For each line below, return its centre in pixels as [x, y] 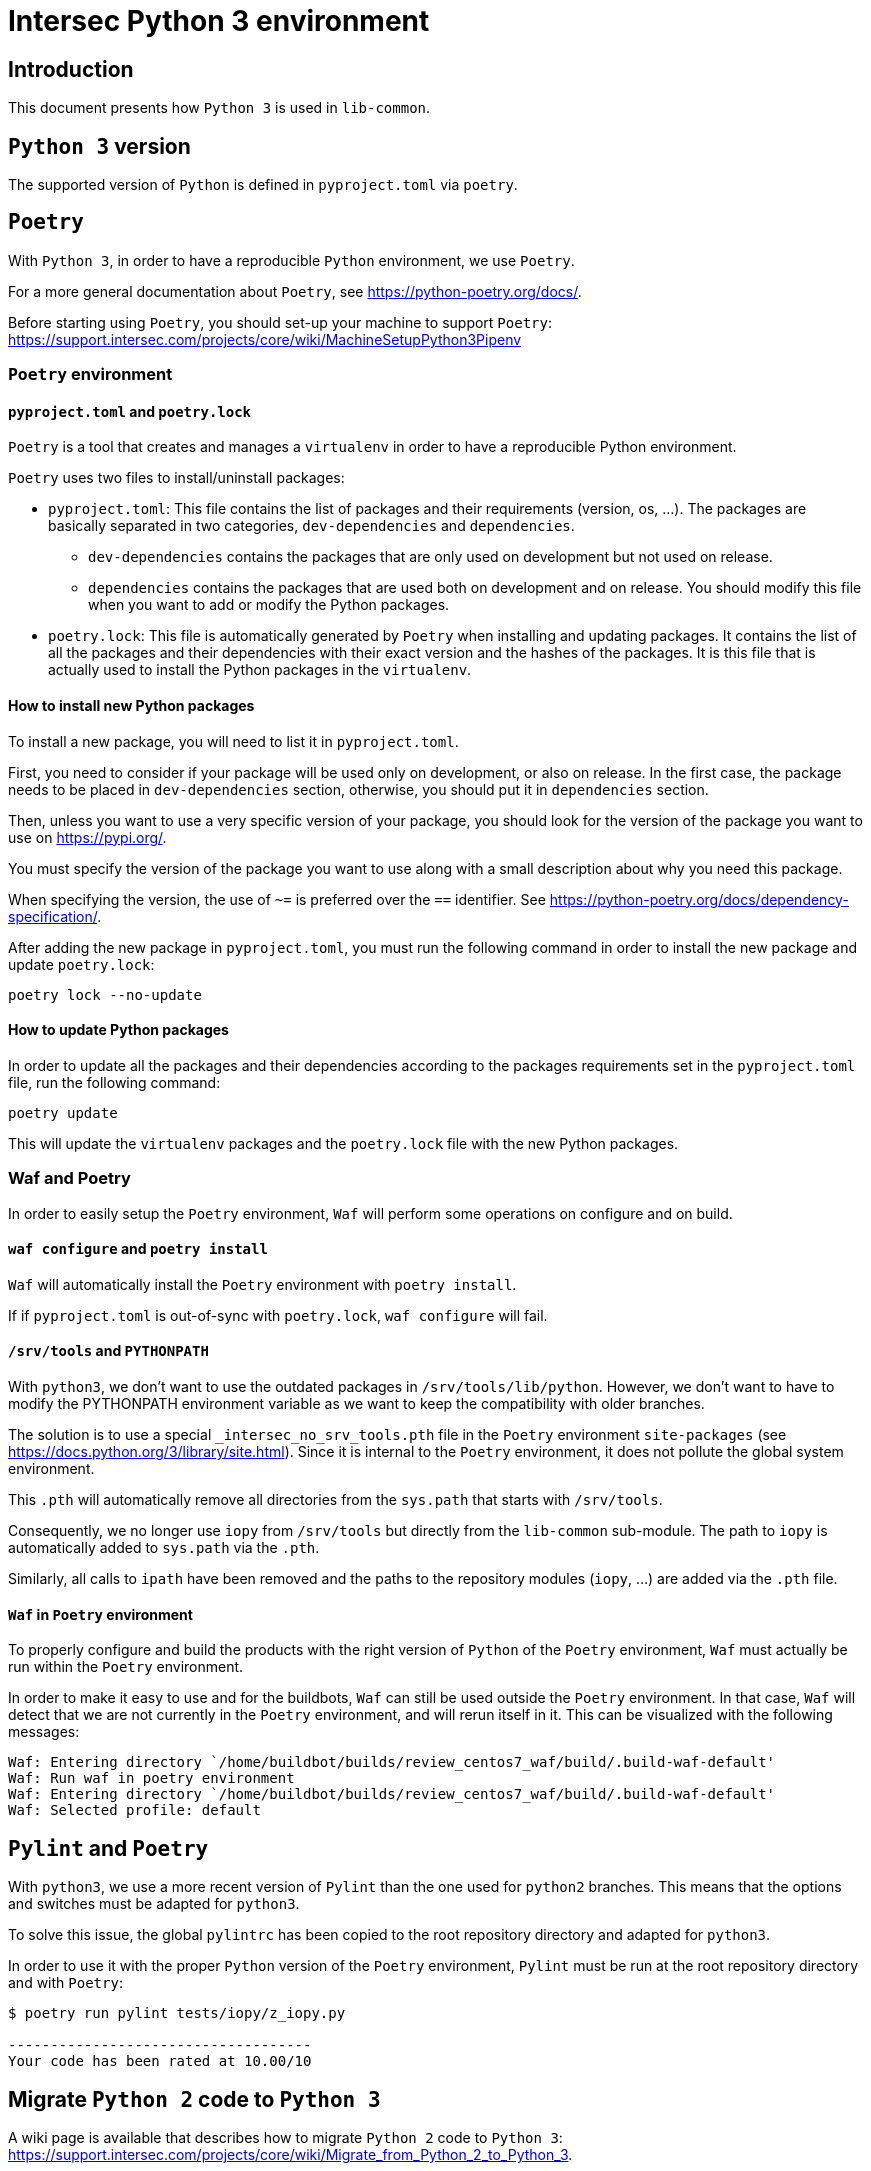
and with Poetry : [65, 1983]
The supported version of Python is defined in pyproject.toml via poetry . [263, 185]
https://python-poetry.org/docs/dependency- [699, 899]
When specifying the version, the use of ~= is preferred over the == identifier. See [277, 899]
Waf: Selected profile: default [134, 1810]
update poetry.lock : [81, 964]
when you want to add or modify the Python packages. [269, 605]
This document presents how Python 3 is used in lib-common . [219, 108]
